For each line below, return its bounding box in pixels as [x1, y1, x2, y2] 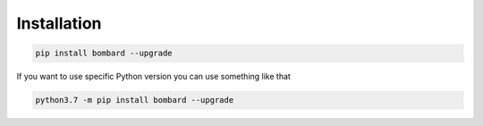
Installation [16, 13, 102, 33]
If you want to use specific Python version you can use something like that [16, 71, 291, 82]
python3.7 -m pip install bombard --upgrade [35, 95, 234, 105]
